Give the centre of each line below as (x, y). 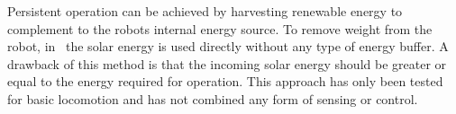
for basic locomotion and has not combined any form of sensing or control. (213, 98)
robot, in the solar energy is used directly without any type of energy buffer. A (228, 46)
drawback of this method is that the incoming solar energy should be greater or (227, 63)
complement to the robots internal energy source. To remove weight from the (220, 28)
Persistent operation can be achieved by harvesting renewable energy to (205, 11)
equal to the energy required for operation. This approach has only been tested (225, 81)
